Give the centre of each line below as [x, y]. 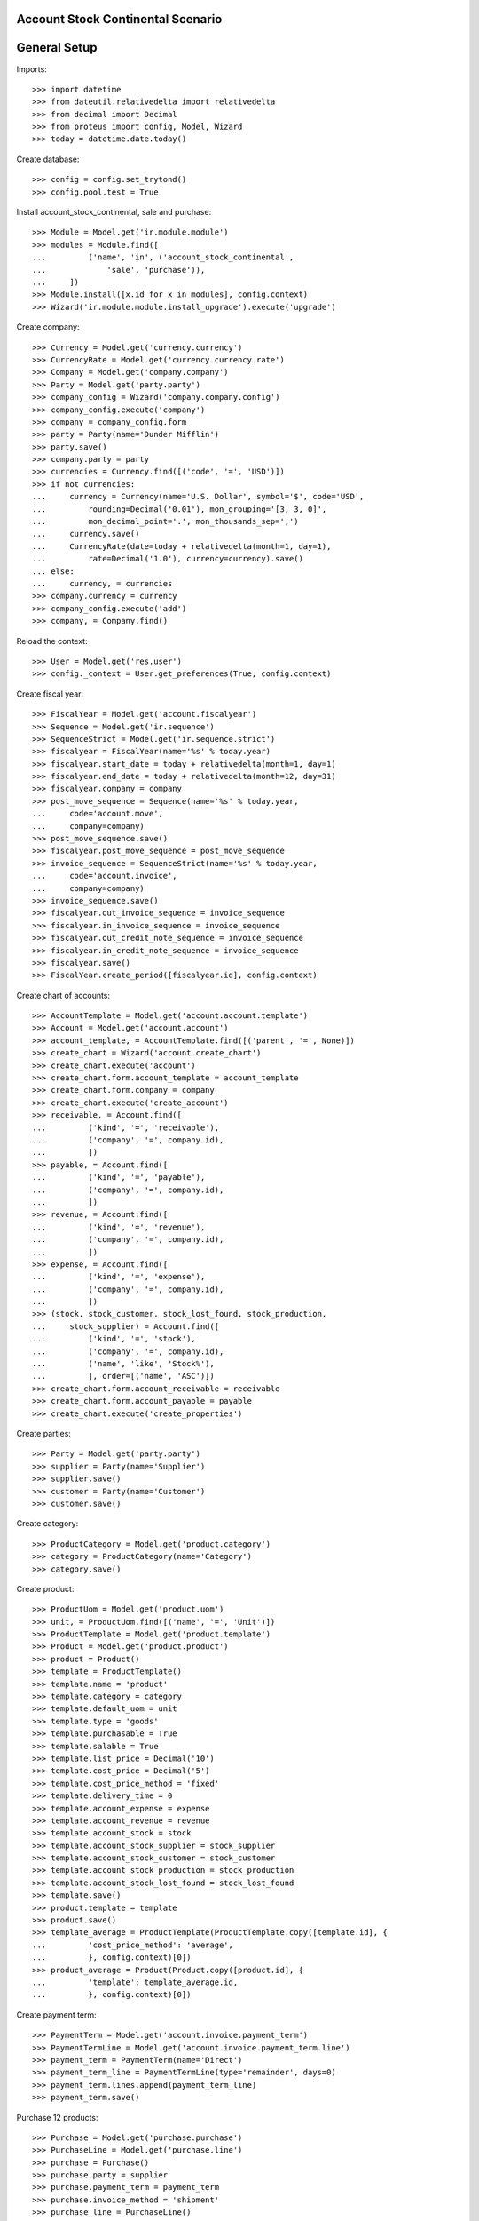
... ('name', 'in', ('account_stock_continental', [163, 257]
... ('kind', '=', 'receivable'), [126, 1127]
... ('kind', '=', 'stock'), [114, 1339]
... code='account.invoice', [105, 876]
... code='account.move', [98, 814]
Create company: [48, 327]
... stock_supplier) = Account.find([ [126, 1326]
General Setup [57, 48]
